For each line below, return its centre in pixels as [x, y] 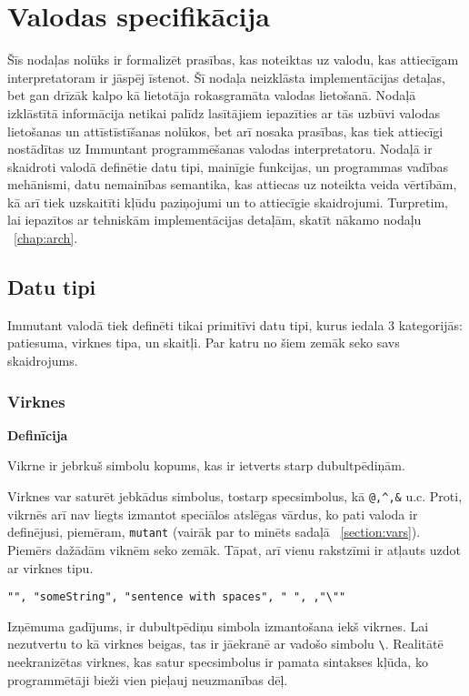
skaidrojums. [43, 361]
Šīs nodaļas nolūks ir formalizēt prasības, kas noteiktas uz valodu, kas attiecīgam [233, 60]
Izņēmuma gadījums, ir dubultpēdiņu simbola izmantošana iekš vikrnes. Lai [218, 625]
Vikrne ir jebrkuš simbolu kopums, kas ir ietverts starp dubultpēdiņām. [206, 465]
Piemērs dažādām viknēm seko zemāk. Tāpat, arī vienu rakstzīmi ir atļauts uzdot [234, 549]
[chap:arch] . [46, 238]
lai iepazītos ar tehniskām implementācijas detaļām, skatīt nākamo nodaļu [215, 220]
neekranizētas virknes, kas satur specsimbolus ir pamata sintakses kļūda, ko [218, 662]
